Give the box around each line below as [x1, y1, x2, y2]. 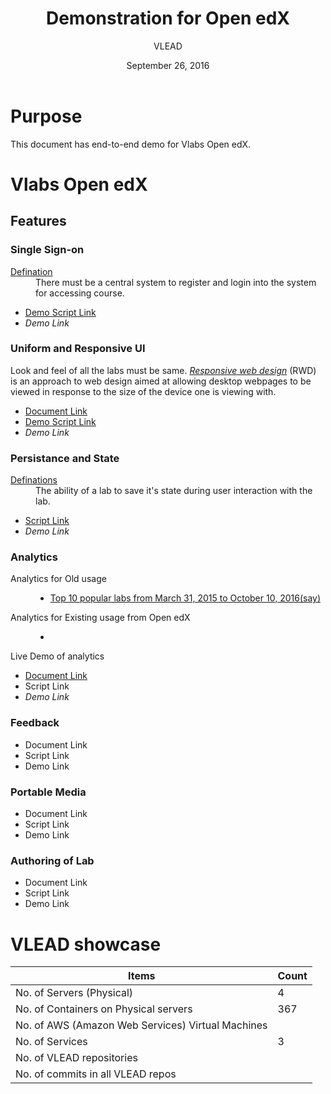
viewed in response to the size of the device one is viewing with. [10, 385, 277, 397]
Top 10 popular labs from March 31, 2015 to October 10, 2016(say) [49, 592, 322, 604]
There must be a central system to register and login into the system [35, 276, 317, 288]
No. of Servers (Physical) [15, 986, 134, 1000]
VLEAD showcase [10, 933, 162, 956]
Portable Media [10, 785, 87, 799]
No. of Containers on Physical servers [15, 1002, 193, 1016]
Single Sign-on [10, 243, 85, 257]
